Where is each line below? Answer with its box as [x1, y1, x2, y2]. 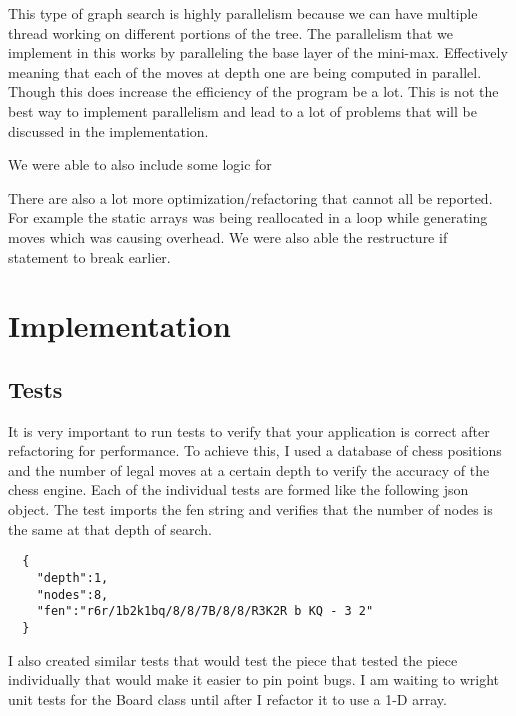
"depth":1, [36, 570, 109, 585]
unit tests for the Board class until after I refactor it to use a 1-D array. [8, 688, 447, 709]
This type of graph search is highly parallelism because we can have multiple [8, 3, 478, 23]
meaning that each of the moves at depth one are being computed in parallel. [8, 61, 482, 82]
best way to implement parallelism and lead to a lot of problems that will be [8, 100, 477, 121]
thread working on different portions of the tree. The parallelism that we [8, 22, 453, 43]
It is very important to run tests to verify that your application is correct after [8, 420, 490, 441]
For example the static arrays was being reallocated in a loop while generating [8, 207, 488, 228]
